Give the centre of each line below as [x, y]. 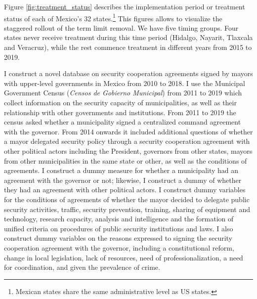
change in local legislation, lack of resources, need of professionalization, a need [124, 257]
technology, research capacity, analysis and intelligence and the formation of [119, 219]
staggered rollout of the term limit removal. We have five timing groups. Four [121, 27]
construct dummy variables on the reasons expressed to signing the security [118, 238]
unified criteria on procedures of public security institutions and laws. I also [119, 228]
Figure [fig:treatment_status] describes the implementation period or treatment [125, 6]
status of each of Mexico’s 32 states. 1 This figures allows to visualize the [113, 17]
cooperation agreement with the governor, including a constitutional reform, [119, 247]
